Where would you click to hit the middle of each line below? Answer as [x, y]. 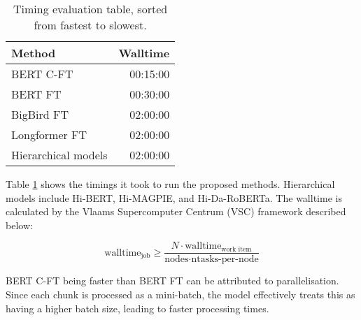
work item [236, 249]
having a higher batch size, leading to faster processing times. [137, 308]
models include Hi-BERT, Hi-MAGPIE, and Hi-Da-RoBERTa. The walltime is [174, 197]
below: [19, 225]
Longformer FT [49, 134]
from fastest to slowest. [90, 25]
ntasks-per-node [225, 260]
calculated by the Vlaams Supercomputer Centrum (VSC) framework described [176, 211]
